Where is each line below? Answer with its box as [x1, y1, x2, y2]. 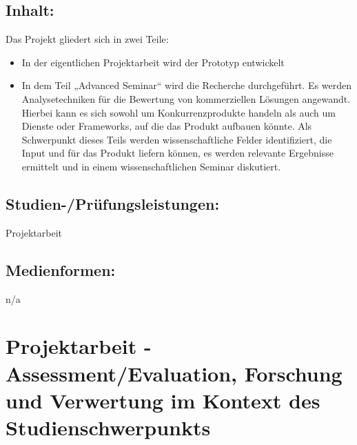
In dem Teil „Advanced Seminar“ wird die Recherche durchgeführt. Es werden [21, 78, 352, 92]
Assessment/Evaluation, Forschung [6, 359, 343, 387]
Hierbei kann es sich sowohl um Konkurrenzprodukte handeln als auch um [21, 105, 336, 119]
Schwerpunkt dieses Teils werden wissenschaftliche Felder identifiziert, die [21, 132, 332, 146]
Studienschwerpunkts [6, 413, 211, 441]
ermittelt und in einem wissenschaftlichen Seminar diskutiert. [21, 159, 281, 173]
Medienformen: [6, 259, 116, 280]
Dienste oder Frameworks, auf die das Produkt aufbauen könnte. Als [21, 119, 312, 133]
